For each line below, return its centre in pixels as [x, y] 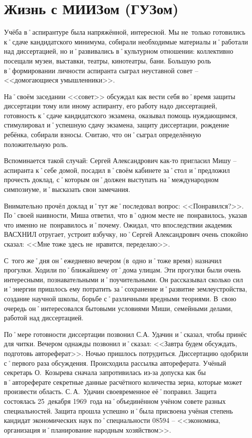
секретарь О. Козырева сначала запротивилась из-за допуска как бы [105, 372]
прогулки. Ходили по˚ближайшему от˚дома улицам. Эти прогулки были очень [122, 270]
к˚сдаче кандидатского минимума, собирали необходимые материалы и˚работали [126, 41]
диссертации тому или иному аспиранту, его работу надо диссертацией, [111, 106]
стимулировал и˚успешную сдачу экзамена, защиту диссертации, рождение [116, 125]
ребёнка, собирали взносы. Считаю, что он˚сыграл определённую [103, 135]
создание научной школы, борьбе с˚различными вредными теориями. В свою [120, 298]
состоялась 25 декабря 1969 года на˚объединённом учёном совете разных [115, 401]
